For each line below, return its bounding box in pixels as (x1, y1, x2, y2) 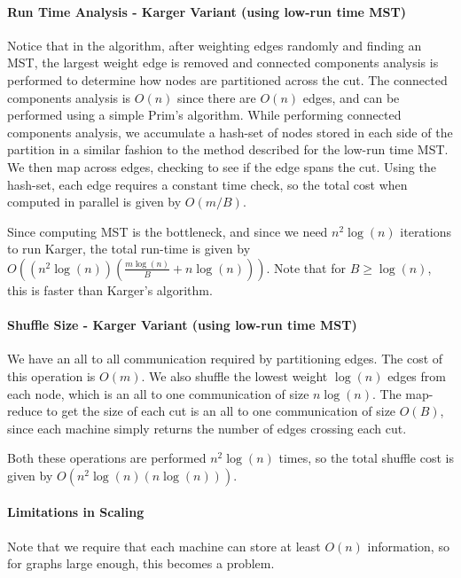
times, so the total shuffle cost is (278, 449, 454, 467)
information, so (367, 536, 449, 555)
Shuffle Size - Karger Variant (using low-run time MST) (7, 316, 357, 334)
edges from (387, 366, 446, 385)
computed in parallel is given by (7, 192, 182, 211)
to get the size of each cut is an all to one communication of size (46, 402, 396, 420)
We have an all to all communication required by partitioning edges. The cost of (7, 349, 443, 368)
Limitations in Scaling (7, 503, 145, 521)
